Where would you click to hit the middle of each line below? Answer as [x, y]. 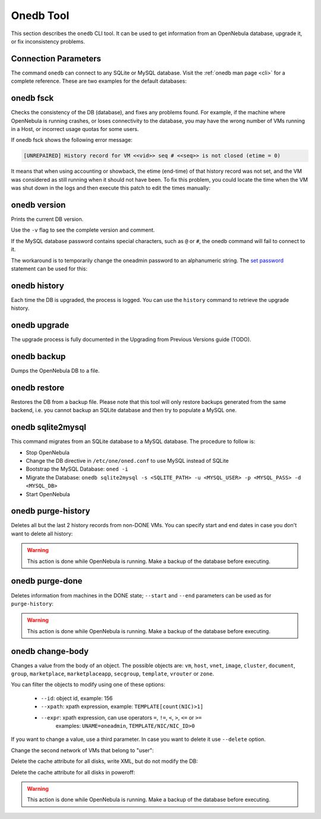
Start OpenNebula [48, 494]
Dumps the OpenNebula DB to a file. [55, 371]
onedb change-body [50, 651]
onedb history [38, 286]
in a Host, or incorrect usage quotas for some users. [75, 129]
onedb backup [38, 356]
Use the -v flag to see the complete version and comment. [83, 230]
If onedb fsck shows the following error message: [72, 140]
